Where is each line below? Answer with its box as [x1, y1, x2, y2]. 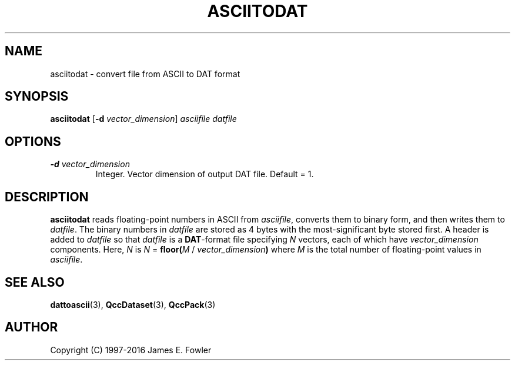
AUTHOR [5, 320, 58, 335]
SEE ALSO [5, 274, 65, 290]
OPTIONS [5, 134, 61, 149]
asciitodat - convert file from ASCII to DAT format [50, 68, 240, 79]
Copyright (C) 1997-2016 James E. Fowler [50, 344, 212, 355]
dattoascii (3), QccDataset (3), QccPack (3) [50, 299, 216, 310]
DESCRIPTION [5, 189, 89, 204]
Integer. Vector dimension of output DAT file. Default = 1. [95, 169, 314, 180]
